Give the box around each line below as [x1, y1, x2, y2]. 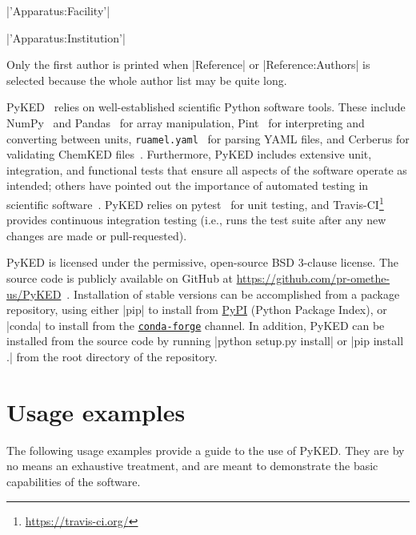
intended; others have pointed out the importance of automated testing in [6, 177, 369, 194]
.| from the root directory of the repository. [6, 348, 218, 365]
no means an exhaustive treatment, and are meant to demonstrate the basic [6, 457, 378, 474]
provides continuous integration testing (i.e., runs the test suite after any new [6, 211, 386, 228]
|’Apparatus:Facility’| [6, 2, 110, 18]
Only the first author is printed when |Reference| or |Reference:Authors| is [6, 56, 370, 73]
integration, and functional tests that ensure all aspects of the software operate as [6, 161, 407, 178]
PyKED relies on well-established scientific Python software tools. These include [6, 99, 406, 115]
